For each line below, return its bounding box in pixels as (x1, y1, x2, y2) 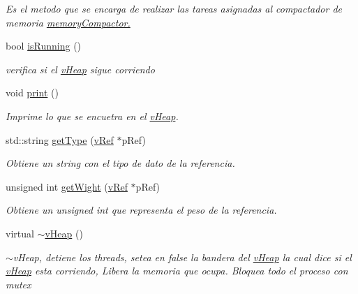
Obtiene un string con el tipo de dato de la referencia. (6, 156, 235, 170)
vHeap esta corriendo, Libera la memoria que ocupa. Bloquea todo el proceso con (6, 263, 348, 278)
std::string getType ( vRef (6, 132, 114, 147)
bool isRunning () (6, 38, 82, 53)
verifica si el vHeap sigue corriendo (6, 61, 155, 76)
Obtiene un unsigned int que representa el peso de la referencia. (6, 203, 277, 217)
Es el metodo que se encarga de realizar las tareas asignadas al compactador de (6, 1, 343, 15)
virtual (6, 226, 34, 240)
